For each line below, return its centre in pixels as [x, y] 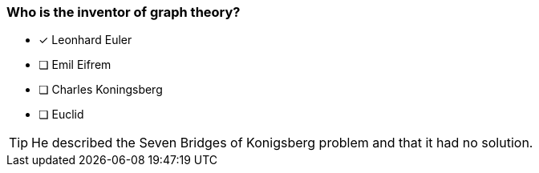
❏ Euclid [61, 115]
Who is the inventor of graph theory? [124, 12]
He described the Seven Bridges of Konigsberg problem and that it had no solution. [282, 143]
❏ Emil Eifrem [75, 65]
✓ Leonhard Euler [85, 40]
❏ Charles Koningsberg [101, 90]
